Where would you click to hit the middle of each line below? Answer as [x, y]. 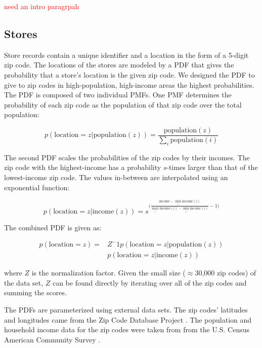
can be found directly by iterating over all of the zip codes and [149, 282]
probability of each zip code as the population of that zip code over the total [123, 104]
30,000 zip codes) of [226, 273]
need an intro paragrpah [42, 6]
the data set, [24, 282]
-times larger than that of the [212, 167]
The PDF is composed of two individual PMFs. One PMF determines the [118, 95]
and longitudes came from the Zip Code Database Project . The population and [128, 319]
